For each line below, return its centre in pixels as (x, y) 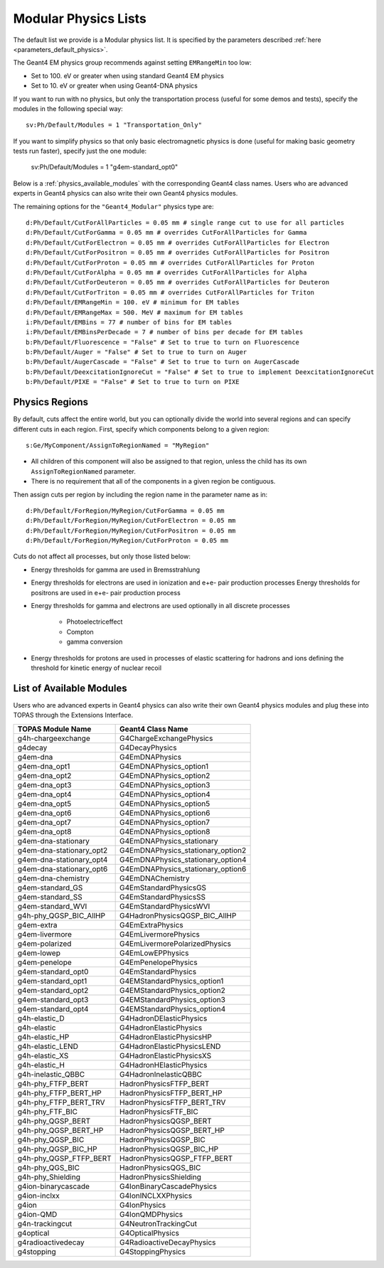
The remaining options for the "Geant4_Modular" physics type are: (113, 206)
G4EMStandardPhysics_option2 (172, 990)
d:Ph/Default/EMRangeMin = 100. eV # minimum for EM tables (133, 303)
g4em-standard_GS (50, 888)
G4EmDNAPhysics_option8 (165, 831)
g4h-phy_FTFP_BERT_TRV (62, 1102)
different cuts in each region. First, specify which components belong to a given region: (141, 429)
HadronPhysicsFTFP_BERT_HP (171, 1093)
